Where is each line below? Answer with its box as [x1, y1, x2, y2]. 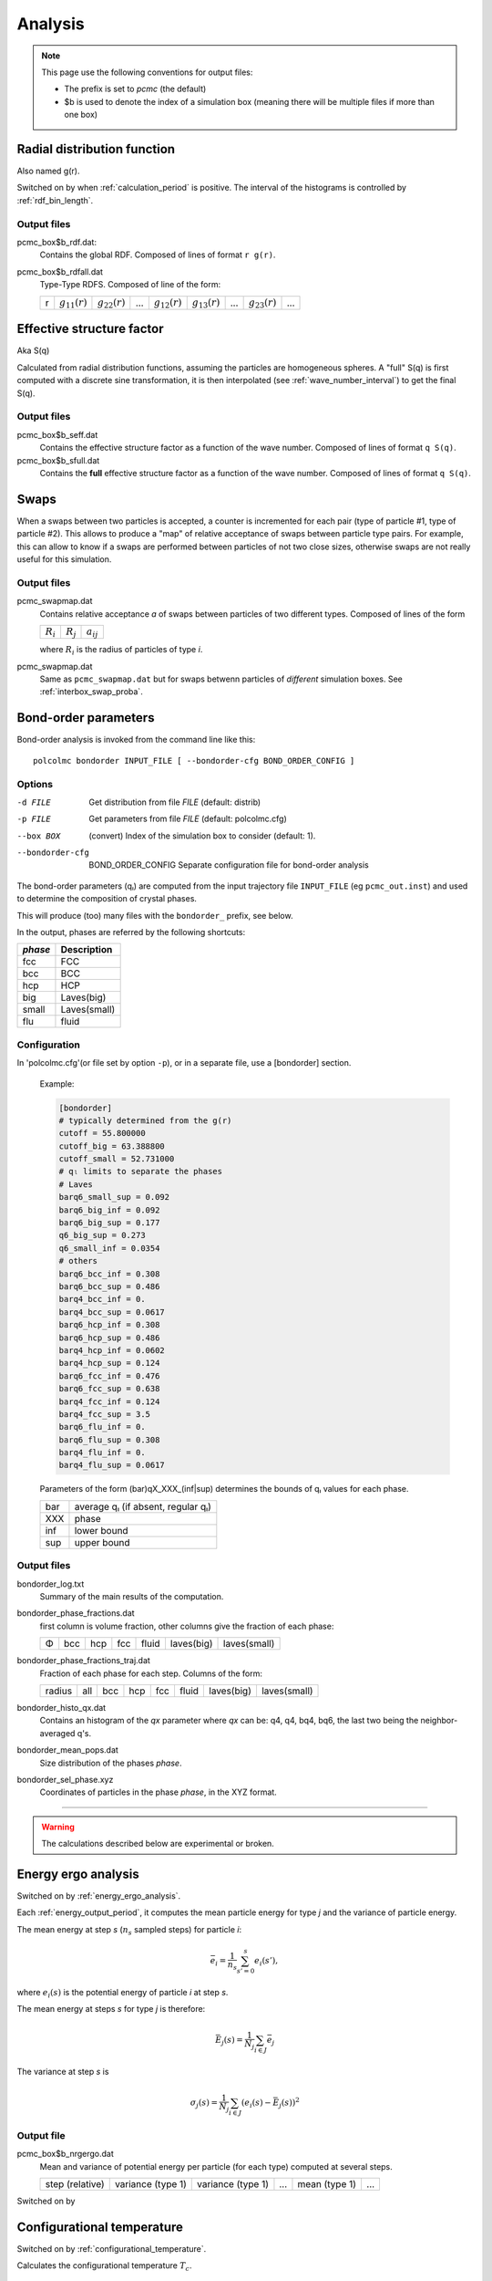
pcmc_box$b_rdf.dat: [16, 236, 97, 247]
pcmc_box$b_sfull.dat [16, 454, 100, 465]
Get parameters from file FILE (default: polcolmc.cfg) [88, 813, 287, 825]
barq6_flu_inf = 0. [58, 1422, 146, 1432]
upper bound [74, 1536, 130, 1548]
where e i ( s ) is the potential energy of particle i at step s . [16, 1986, 229, 2000]
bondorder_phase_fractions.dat [16, 1608, 136, 1619]
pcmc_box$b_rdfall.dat [16, 266, 104, 277]
